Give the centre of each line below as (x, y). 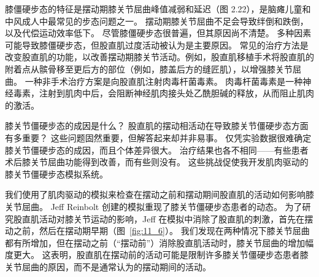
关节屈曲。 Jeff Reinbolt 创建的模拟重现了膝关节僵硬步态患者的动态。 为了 (154, 206)
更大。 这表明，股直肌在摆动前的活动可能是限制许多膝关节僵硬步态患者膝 (161, 255)
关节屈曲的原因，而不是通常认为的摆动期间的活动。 (108, 266)
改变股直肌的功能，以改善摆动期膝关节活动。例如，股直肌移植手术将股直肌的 (159, 57)
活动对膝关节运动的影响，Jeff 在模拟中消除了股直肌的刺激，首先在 (172, 218)
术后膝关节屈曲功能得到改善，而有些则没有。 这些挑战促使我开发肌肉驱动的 (157, 162)
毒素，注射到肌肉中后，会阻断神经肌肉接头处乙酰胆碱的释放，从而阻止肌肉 (163, 93)
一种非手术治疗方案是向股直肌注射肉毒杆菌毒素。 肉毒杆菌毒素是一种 (164, 81)
